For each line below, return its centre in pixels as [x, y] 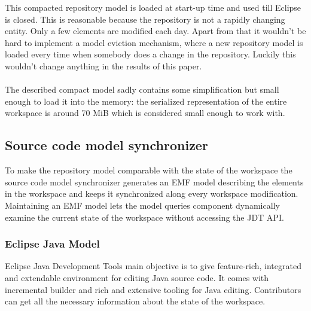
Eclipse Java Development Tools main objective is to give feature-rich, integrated [153, 266]
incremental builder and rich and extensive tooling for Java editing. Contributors [153, 289]
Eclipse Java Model [52, 244]
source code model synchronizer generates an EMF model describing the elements [154, 182]
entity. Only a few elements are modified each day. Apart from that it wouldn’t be [155, 31]
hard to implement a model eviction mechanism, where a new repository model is [154, 42]
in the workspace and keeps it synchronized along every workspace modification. [152, 193]
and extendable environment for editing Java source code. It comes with [137, 277]
